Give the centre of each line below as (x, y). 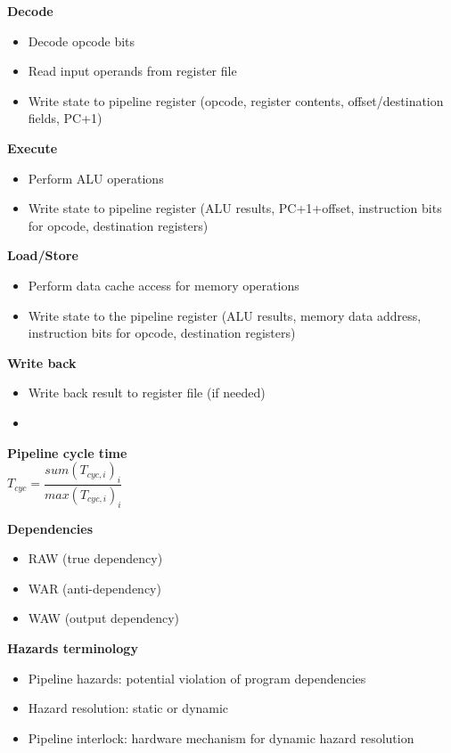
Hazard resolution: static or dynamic (128, 708)
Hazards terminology (73, 647)
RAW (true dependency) (95, 558)
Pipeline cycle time (67, 452)
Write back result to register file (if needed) (147, 393)
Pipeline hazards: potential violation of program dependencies (197, 678)
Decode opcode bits (82, 41)
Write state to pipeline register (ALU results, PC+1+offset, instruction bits (235, 208)
